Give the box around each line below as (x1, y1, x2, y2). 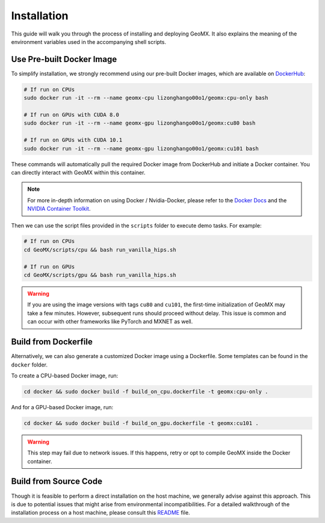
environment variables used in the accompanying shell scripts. (11, 38, 167, 45)
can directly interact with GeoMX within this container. (11, 169, 146, 176)
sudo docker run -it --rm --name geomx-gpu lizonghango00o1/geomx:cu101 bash (23, 145, 259, 152)
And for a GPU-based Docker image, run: (11, 403, 114, 410)
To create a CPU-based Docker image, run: (11, 372, 119, 379)
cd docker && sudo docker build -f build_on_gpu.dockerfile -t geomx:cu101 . (23, 419, 259, 427)
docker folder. (11, 361, 48, 368)
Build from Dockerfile (11, 337, 93, 347)
